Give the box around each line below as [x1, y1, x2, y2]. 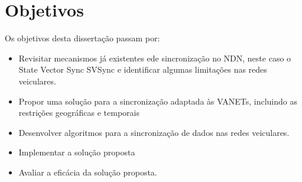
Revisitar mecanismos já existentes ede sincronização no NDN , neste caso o [18, 51, 291, 64]
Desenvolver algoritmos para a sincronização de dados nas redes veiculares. [18, 126, 290, 138]
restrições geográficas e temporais [18, 106, 140, 119]
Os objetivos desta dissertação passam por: [5, 32, 160, 44]
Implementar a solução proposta [18, 146, 135, 158]
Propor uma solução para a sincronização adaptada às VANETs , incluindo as [18, 95, 297, 107]
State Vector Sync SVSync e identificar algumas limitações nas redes [18, 63, 267, 76]
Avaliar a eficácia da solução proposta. [18, 165, 157, 178]
